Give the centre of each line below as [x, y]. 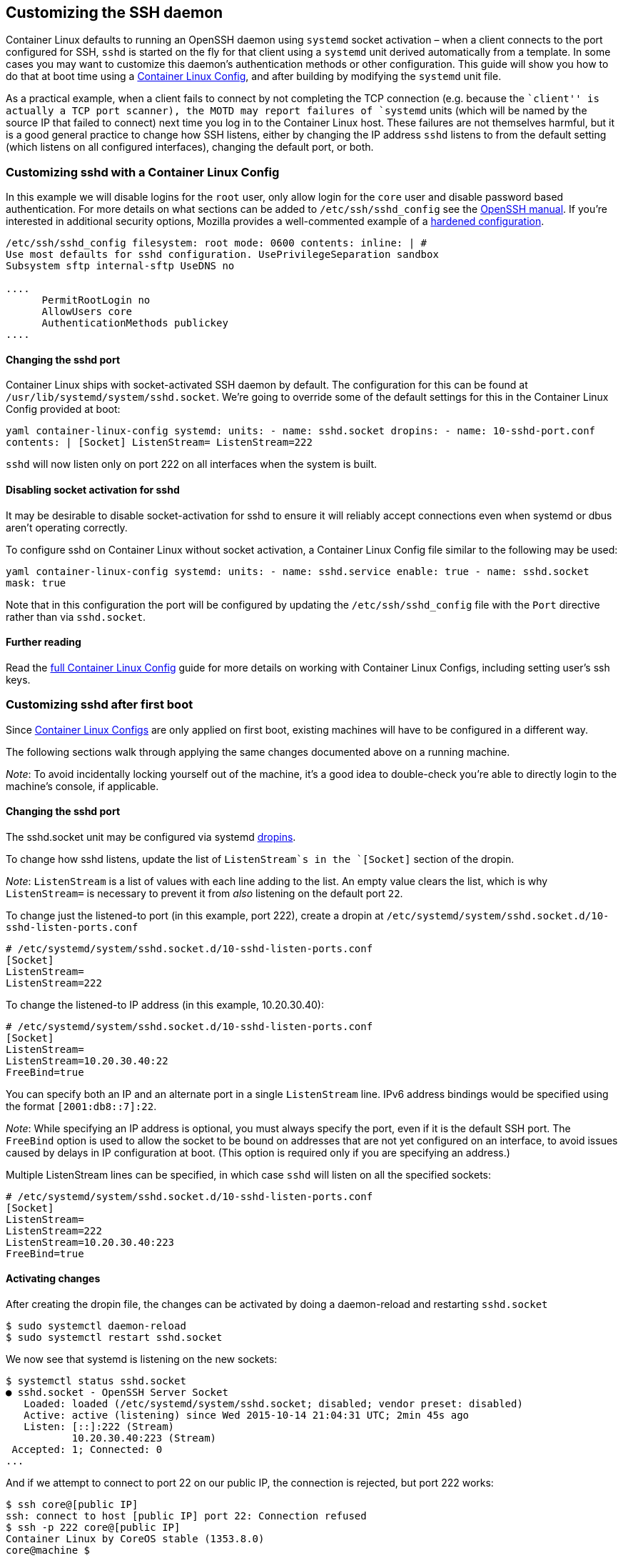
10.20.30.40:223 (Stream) [144, 1438]
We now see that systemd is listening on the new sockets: [142, 1359]
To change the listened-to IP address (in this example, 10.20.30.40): [165, 1004]
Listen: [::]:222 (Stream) [99, 1427]
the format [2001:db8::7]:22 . [81, 1106]
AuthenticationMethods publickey [135, 323]
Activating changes [53, 1279]
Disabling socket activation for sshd [93, 490]
